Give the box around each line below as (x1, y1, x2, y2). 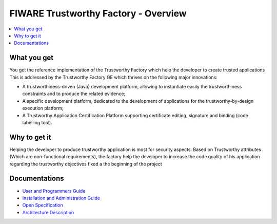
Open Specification (22, 202, 63, 208)
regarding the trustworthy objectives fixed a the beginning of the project (9, 161, 163, 167)
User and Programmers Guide (22, 188, 86, 194)
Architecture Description (22, 209, 74, 215)
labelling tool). (22, 119, 52, 125)
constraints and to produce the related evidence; (22, 90, 126, 97)
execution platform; (22, 105, 64, 111)
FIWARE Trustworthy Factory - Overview (9, 8, 187, 19)
